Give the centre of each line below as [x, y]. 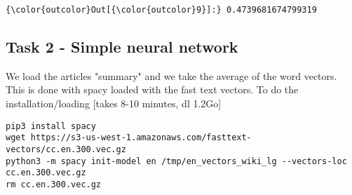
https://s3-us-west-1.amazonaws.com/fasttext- [141, 138]
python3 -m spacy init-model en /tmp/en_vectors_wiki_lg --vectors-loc [176, 161]
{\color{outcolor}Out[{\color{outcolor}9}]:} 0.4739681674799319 [161, 10]
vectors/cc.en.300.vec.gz [66, 149]
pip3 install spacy [51, 126]
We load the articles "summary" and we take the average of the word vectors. [171, 75]
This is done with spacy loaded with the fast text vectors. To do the [152, 89]
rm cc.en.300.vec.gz [54, 184]
